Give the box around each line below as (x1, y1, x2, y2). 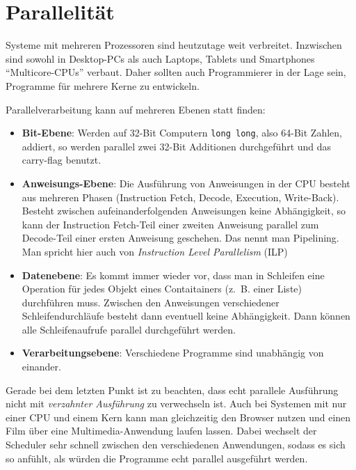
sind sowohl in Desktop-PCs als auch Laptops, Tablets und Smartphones (6, 51, 315, 65)
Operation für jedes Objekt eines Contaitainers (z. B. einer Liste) (22, 281, 302, 296)
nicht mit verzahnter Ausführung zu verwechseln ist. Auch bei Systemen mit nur (6, 396, 347, 411)
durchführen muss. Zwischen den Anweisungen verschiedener (22, 295, 280, 309)
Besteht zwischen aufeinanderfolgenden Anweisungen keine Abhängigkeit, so (22, 203, 346, 218)
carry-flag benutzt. (22, 152, 102, 167)
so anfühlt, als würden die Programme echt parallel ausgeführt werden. (6, 451, 308, 465)
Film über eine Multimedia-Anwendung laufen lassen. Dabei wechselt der (6, 423, 317, 438)
